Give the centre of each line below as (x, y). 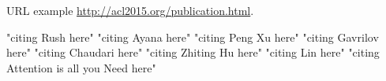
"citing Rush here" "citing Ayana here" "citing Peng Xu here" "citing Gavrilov (193, 37)
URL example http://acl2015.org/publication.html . (130, 10)
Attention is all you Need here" (81, 67)
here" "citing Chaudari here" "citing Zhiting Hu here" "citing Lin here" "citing (193, 52)
